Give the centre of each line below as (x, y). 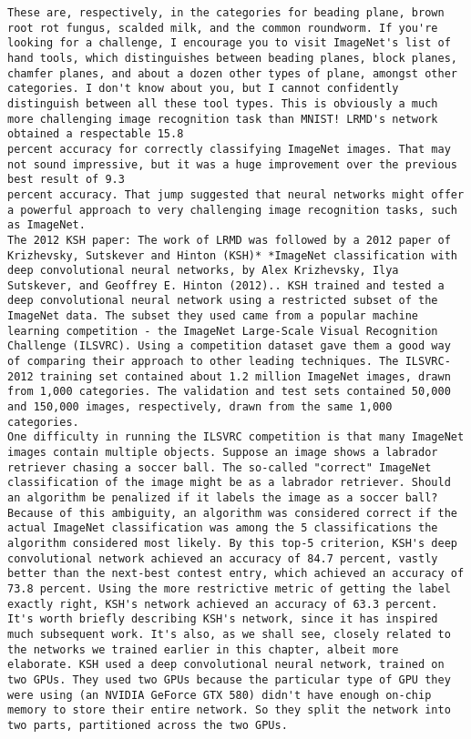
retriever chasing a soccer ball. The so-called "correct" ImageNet (220, 467)
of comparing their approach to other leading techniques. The (203, 362)
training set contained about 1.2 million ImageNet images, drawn (245, 376)
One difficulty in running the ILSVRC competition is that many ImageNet (236, 437)
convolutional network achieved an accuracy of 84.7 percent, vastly (223, 558)
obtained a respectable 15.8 (96, 134)
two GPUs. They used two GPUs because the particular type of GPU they (229, 679)
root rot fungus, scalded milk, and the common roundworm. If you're (223, 28)
